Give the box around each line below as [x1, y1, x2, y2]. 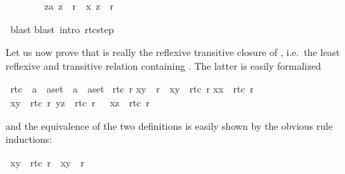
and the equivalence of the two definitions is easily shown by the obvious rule [6, 118, 333, 133]
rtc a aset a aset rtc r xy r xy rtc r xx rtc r [10, 81, 254, 96]
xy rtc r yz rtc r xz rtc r [10, 95, 150, 109]
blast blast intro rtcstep [10, 21, 114, 36]
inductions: [6, 132, 52, 146]
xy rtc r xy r [10, 155, 85, 169]
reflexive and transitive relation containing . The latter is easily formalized [6, 58, 321, 72]
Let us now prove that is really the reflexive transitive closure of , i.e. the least [6, 45, 340, 59]
